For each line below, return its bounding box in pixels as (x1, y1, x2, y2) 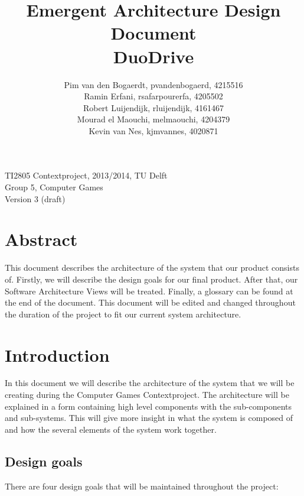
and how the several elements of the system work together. (5, 423, 217, 435)
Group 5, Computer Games (5, 181, 103, 193)
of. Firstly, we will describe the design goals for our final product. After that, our (5, 273, 298, 285)
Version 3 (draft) (5, 192, 66, 205)
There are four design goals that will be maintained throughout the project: (5, 479, 279, 492)
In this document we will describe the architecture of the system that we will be (5, 377, 295, 389)
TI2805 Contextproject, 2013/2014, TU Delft (5, 169, 168, 181)
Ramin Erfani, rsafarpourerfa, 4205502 (84, 90, 223, 102)
